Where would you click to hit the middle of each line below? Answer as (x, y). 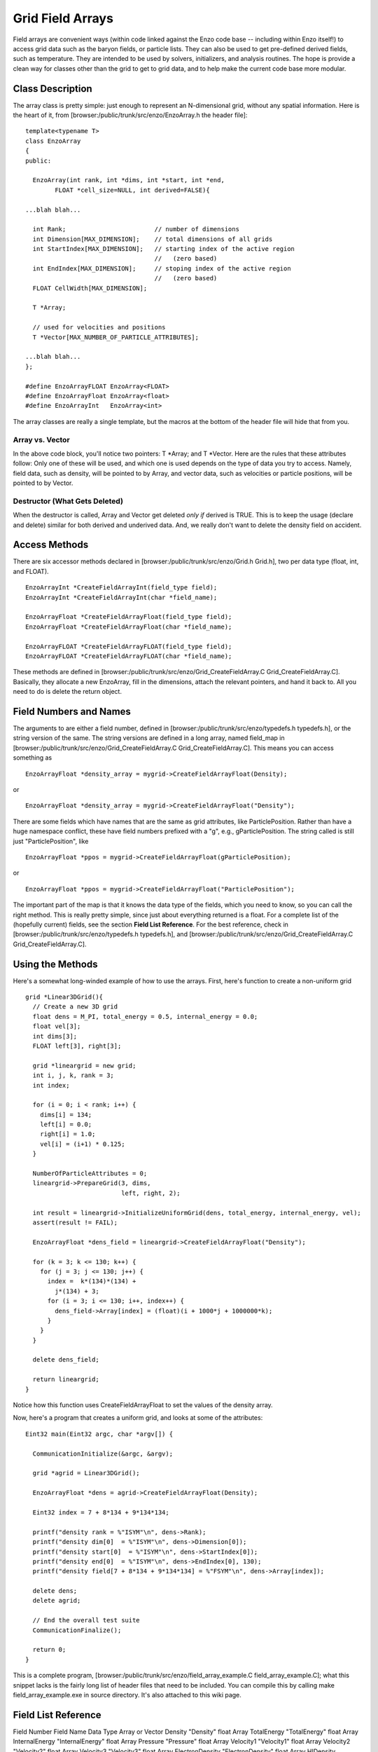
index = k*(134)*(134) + (92, 1281)
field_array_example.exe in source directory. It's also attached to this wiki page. (127, 1695)
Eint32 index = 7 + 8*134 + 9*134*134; (101, 1512)
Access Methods (51, 545)
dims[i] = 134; (66, 1115)
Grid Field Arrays (63, 18)
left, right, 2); (151, 1193)
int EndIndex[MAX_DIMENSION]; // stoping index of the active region (162, 268)
